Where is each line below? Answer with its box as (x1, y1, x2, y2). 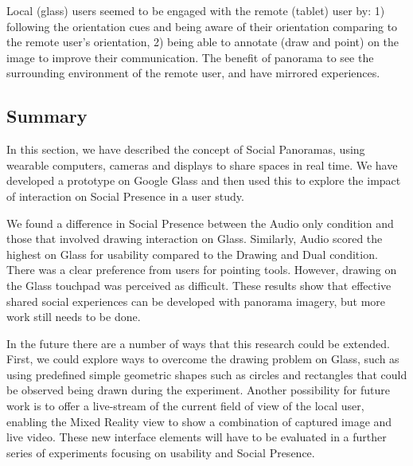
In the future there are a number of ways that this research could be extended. (6, 335, 390, 351)
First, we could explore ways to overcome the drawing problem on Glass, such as (6, 350, 399, 367)
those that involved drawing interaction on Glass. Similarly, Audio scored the (6, 230, 383, 247)
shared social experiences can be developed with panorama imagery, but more (6, 292, 386, 309)
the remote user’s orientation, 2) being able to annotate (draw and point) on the (6, 33, 399, 50)
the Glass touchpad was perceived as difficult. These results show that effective (6, 276, 392, 293)
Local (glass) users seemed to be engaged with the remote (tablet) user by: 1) (6, 2, 385, 18)
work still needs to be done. (6, 308, 141, 325)
